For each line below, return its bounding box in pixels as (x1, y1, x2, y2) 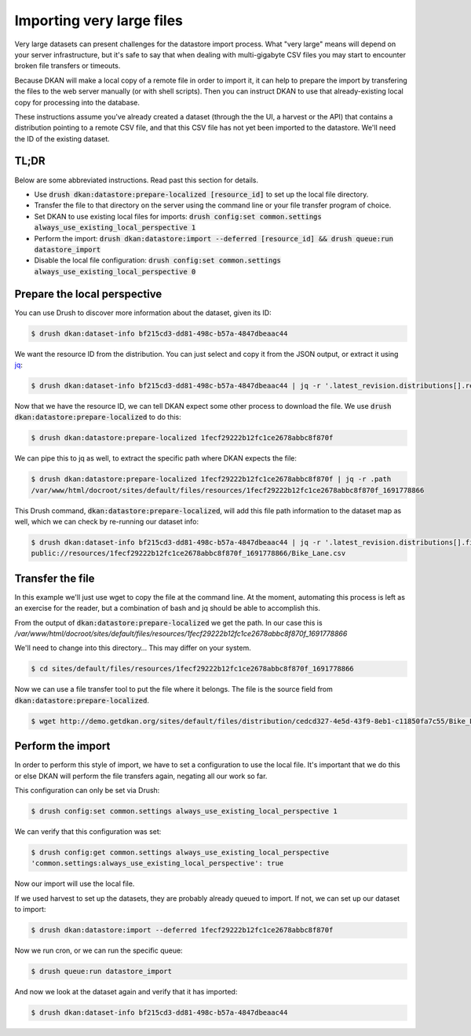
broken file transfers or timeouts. (14, 61, 121, 71)
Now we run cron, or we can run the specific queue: (14, 946, 184, 955)
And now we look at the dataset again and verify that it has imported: (14, 987, 238, 997)
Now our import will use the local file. (14, 879, 135, 888)
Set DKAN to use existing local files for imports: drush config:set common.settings (34, 211, 322, 221)
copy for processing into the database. (14, 97, 141, 107)
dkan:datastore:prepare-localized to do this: (14, 413, 182, 422)
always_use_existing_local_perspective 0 (34, 267, 196, 276)
